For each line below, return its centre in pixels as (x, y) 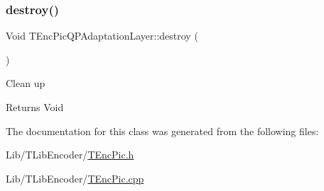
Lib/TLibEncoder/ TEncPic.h (70, 155)
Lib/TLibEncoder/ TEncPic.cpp (75, 178)
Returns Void (35, 107)
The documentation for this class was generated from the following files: (162, 131)
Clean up (26, 83)
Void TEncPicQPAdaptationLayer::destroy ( (102, 36)
